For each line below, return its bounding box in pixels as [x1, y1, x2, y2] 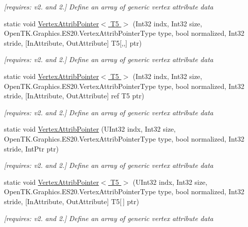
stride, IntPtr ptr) [4, 143, 59, 153]
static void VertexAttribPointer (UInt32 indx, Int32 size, [4, 124, 176, 134]
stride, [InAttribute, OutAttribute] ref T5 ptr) [4, 90, 144, 101]
